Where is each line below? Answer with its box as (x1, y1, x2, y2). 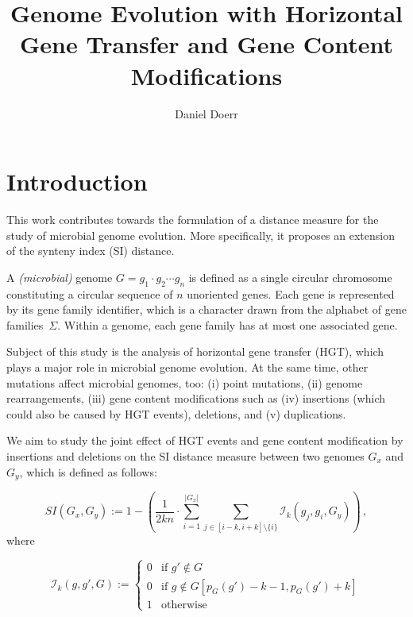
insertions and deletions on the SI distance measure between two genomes (6, 447, 365, 464)
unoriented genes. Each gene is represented (187, 285, 395, 302)
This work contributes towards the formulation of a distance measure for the (6, 211, 379, 228)
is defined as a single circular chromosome (188, 268, 392, 285)
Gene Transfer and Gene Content (19, 28, 393, 60)
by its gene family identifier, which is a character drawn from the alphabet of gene (6, 301, 407, 318)
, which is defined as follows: (19, 463, 157, 480)
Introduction (6, 165, 148, 198)
